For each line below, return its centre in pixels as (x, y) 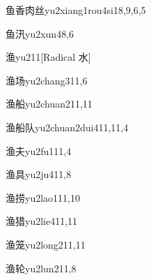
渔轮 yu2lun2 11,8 (41, 268)
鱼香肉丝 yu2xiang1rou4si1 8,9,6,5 (76, 10)
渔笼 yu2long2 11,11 (46, 244)
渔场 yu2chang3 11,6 (47, 80)
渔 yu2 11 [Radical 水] (48, 57)
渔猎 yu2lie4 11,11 (42, 221)
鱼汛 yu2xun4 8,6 (40, 33)
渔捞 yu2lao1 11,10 (43, 197)
